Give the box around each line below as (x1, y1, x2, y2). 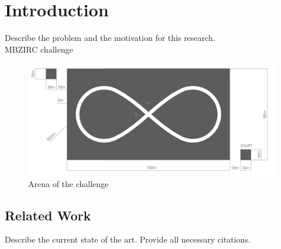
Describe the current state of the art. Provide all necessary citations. (5, 233, 251, 245)
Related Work (5, 206, 91, 224)
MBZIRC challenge (5, 43, 73, 55)
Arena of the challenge (28, 177, 109, 189)
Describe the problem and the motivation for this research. (5, 32, 215, 44)
